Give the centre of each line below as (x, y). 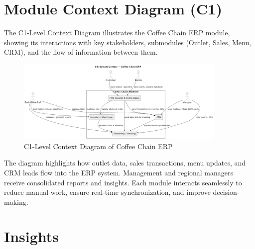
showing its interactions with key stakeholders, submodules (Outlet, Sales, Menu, (128, 42)
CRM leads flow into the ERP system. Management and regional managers (119, 172)
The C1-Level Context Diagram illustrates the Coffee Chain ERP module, (117, 33)
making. (16, 202)
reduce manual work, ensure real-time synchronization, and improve (107, 192)
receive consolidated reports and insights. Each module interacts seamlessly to (123, 182)
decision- (226, 192)
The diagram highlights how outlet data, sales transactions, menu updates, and (125, 163)
